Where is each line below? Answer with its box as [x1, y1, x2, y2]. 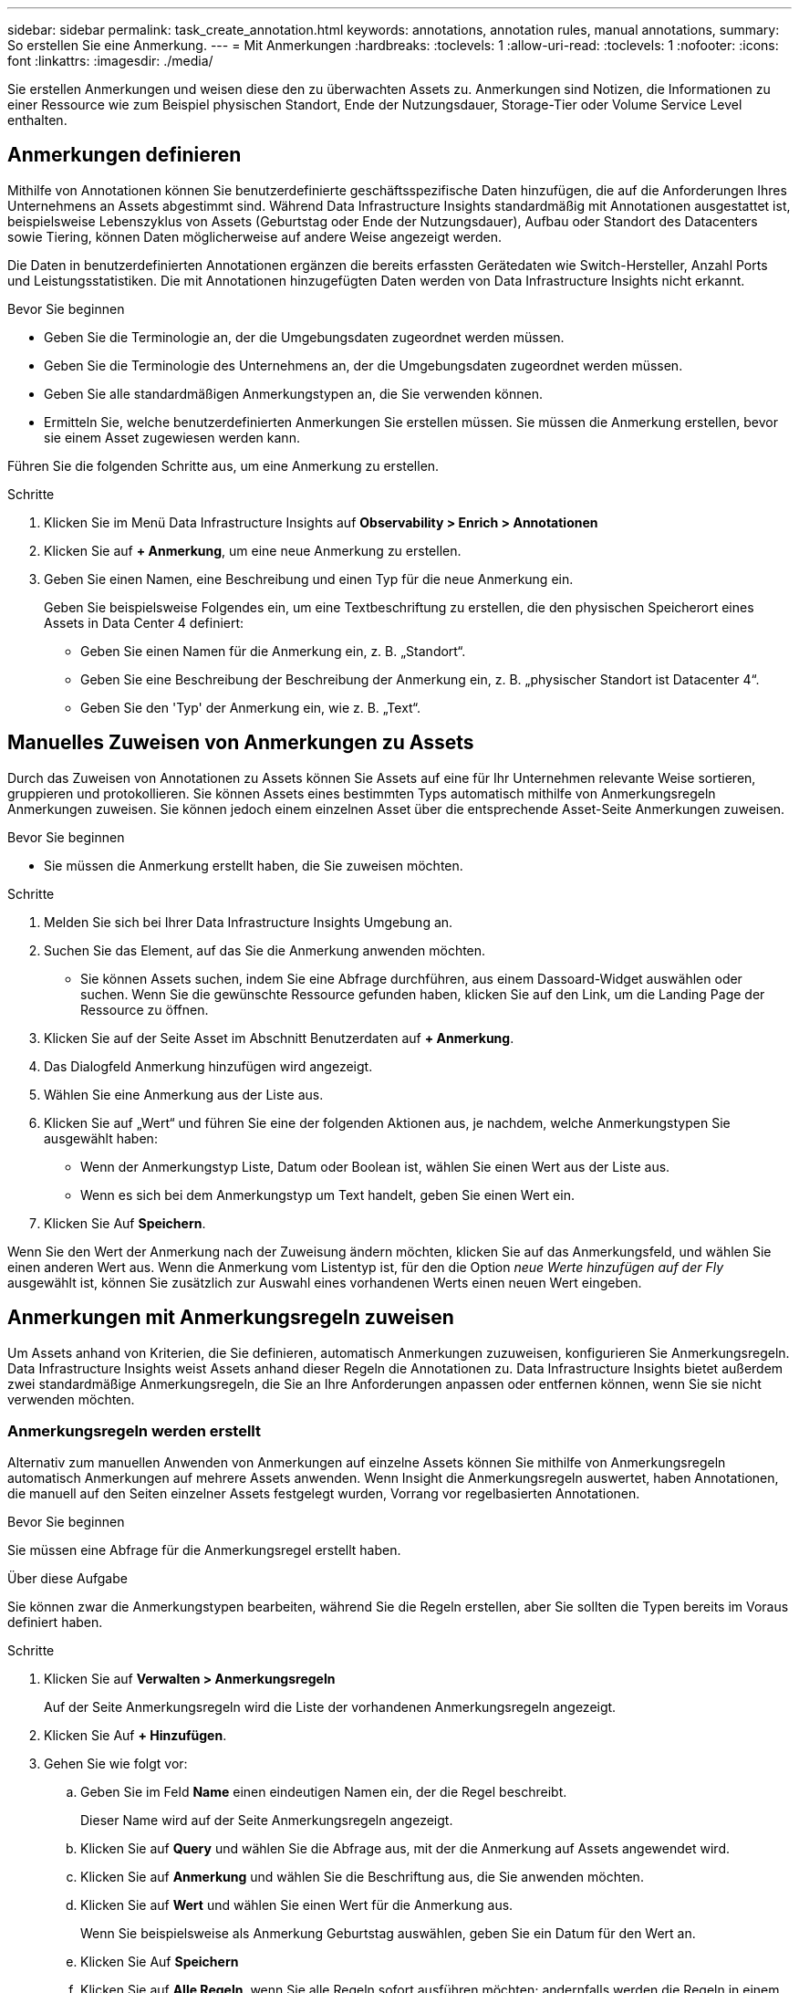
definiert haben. [7, 1614, 103, 1631]
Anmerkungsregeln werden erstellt [7, 1421, 261, 1440]
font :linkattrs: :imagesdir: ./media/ [7, 53, 213, 68]
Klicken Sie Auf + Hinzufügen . [44, 1727, 227, 1744]
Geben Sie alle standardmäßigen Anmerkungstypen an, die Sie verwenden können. [44, 385, 543, 402]
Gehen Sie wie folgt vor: [44, 1756, 188, 1772]
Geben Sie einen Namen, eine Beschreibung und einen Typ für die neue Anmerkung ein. [44, 570, 574, 587]
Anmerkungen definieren [7, 143, 242, 167]
